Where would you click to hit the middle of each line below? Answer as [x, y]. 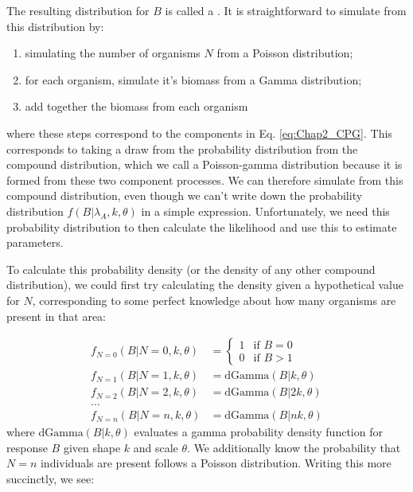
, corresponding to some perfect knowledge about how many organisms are [214, 300]
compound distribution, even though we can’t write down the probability [185, 195]
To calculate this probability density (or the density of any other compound [191, 269]
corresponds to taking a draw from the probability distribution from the [182, 148]
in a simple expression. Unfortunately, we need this [265, 211]
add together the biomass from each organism [136, 106]
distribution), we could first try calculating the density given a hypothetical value [205, 285]
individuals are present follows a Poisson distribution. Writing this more [216, 463]
